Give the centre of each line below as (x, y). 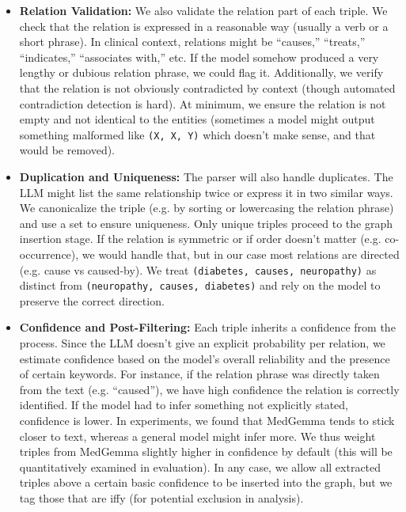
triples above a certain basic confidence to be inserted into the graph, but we (206, 482)
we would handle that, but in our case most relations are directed (241, 254)
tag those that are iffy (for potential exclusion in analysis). (161, 498)
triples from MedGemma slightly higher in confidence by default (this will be (206, 451)
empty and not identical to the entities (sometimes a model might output (197, 119)
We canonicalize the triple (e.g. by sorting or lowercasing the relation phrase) (207, 208)
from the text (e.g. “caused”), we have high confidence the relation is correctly (209, 389)
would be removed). (67, 150)
